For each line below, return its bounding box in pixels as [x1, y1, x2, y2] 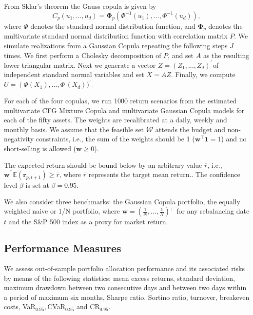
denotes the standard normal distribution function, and [30, 20, 195, 31]
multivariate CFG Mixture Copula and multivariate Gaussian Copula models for [4, 105, 245, 115]
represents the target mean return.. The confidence [88, 169, 240, 179]
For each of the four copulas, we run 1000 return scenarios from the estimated [4, 95, 237, 105]
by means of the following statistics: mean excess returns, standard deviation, [4, 273, 235, 283]
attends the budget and [155, 124, 225, 134]
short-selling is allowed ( [4, 143, 77, 153]
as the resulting [203, 50, 250, 60]
